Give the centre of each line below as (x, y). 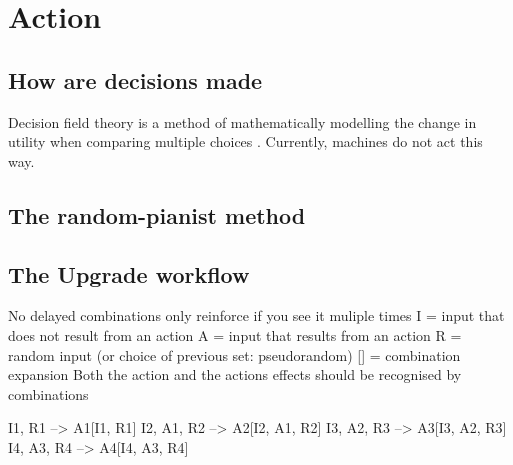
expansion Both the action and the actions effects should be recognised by (235, 374)
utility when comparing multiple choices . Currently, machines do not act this (245, 141)
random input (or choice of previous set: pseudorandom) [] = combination (234, 354)
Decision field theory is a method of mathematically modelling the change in (242, 121)
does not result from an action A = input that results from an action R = (235, 334)
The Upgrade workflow (129, 273)
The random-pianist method (157, 214)
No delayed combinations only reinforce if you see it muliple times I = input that (256, 315)
